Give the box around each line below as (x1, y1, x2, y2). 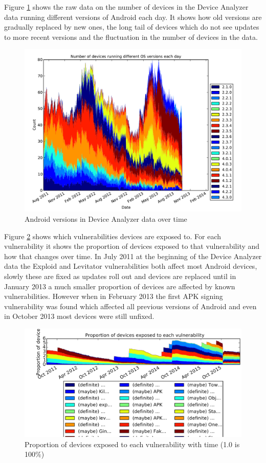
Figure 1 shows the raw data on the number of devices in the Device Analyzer (4, 2, 249, 12)
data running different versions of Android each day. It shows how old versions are (4, 11, 262, 22)
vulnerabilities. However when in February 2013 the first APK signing (4, 291, 223, 302)
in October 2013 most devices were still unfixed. (4, 311, 154, 321)
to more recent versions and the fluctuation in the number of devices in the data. (4, 31, 258, 42)
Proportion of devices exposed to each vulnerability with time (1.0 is (25, 438, 240, 449)
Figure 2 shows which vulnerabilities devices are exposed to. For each (4, 230, 221, 241)
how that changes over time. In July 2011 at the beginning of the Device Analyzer (4, 250, 262, 261)
